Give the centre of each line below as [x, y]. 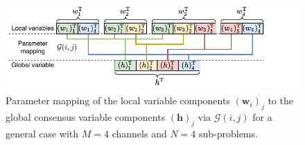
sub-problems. [228, 133]
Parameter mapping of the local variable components [118, 100]
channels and [139, 133]
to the [280, 100]
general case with [42, 133]
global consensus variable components [86, 117]
